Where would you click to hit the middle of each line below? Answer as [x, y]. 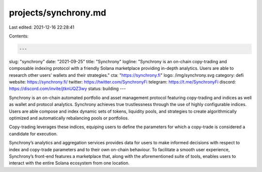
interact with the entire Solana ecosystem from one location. [69, 163]
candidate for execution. [33, 134]
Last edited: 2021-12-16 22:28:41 [42, 27]
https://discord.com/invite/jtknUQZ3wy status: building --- [67, 89]
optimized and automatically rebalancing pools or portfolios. [69, 118]
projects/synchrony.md [57, 13]
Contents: [19, 36]
